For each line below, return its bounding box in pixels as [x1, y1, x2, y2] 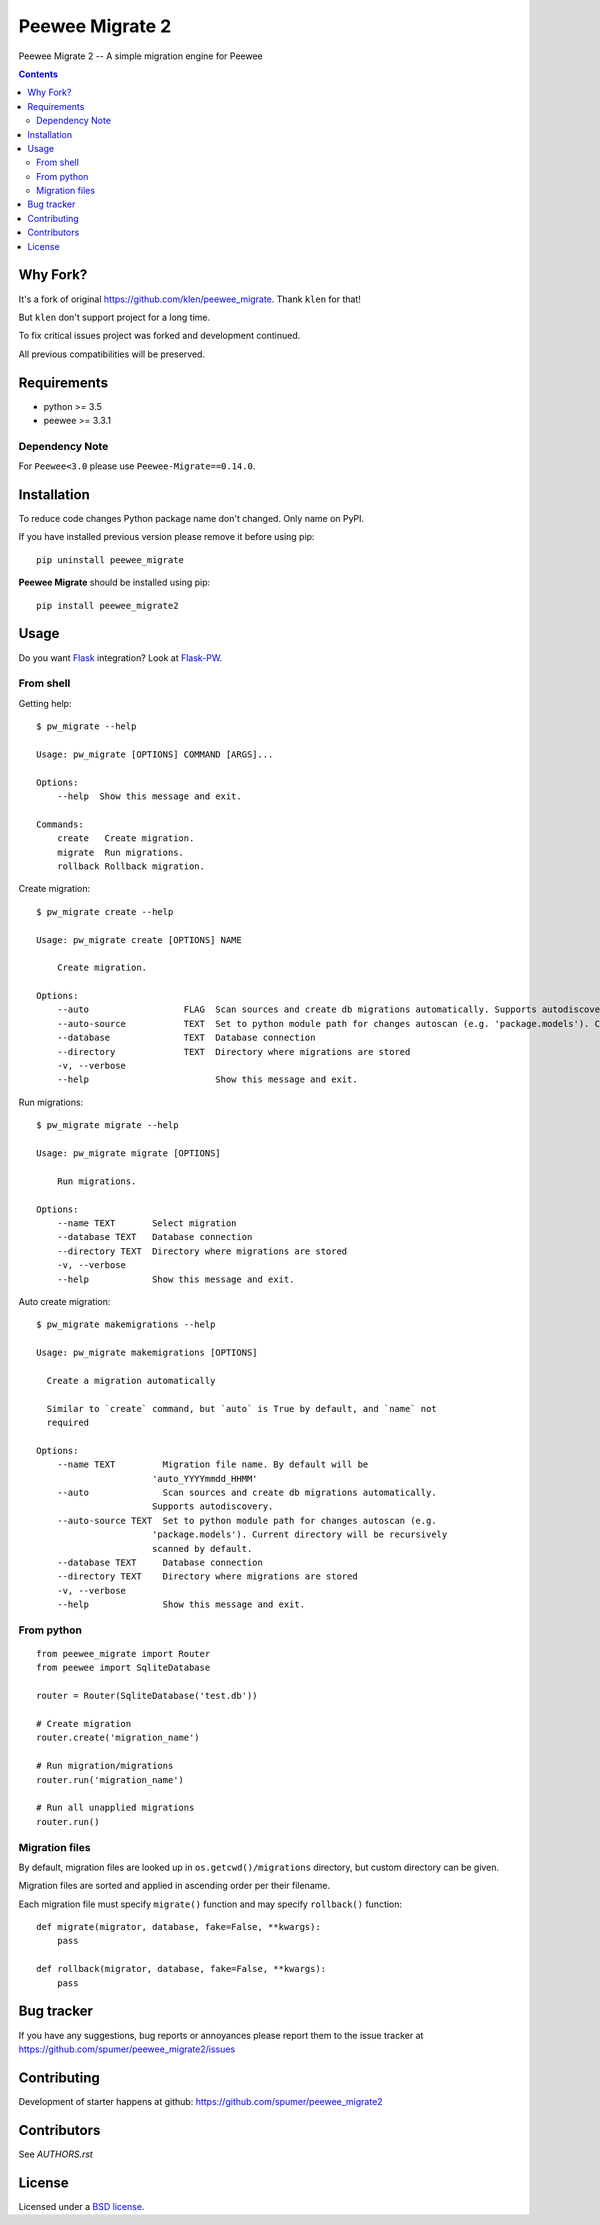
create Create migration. [56, 833, 195, 844]
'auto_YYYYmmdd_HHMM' [151, 1473, 259, 1484]
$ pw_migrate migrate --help [36, 1120, 179, 1131]
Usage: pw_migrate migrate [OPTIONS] [36, 1147, 222, 1159]
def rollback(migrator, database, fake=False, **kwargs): [36, 1963, 327, 1975]
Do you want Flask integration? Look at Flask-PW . [18, 651, 223, 664]
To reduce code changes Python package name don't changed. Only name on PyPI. [18, 513, 365, 525]
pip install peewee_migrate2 [36, 600, 179, 611]
